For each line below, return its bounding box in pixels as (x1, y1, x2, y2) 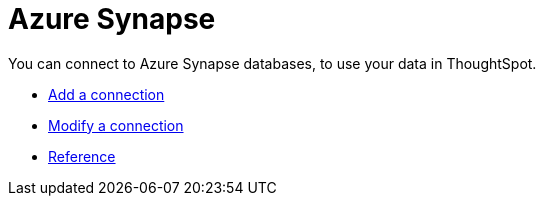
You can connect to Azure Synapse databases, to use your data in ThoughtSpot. (8, 54, 537, 72)
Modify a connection (48, 116, 184, 134)
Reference (48, 147, 116, 165)
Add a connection (48, 85, 165, 103)
